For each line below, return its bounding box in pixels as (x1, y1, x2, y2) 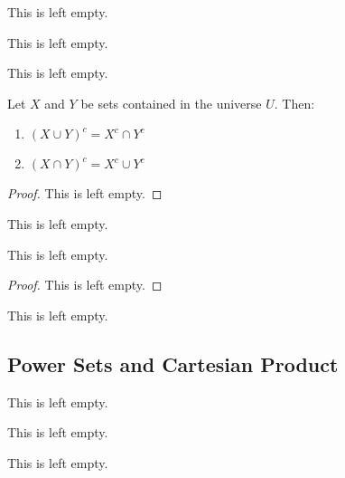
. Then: (274, 93, 315, 112)
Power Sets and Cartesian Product (7, 349, 339, 378)
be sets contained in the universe (80, 93, 262, 112)
